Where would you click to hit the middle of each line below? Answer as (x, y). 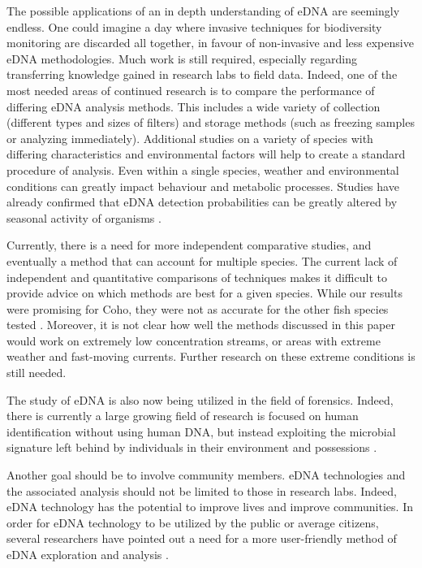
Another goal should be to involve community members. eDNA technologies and (206, 475)
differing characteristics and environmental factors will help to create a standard (206, 154)
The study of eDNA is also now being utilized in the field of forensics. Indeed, (200, 399)
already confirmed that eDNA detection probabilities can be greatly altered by (202, 202)
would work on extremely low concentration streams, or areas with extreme (194, 340)
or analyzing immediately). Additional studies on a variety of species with (190, 138)
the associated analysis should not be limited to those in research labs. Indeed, (202, 490)
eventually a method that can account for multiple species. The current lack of (202, 260)
